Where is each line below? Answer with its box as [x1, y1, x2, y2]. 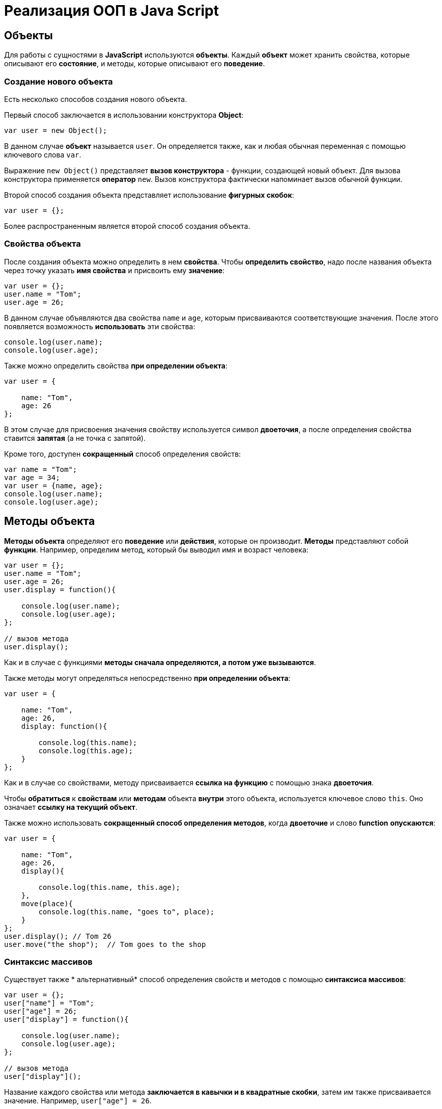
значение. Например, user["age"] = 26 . [4, 1096, 152, 1105]
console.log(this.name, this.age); [38, 883, 180, 891]
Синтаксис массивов [4, 956, 93, 967]
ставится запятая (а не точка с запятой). [4, 433, 146, 442]
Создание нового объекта [4, 76, 113, 87]
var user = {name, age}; [4, 481, 103, 490]
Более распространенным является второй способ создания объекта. [4, 221, 251, 230]
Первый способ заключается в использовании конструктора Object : [4, 110, 244, 119]
